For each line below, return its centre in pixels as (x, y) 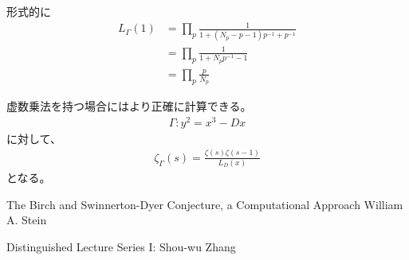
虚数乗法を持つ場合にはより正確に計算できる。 (129, 106)
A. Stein (27, 220)
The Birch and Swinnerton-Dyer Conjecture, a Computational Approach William (205, 204)
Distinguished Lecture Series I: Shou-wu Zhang (121, 246)
